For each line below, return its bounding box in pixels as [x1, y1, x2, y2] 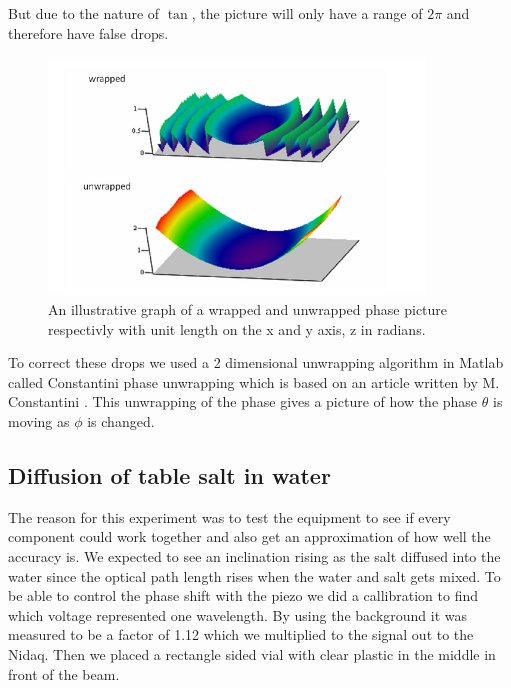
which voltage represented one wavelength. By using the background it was [8, 604, 468, 625]
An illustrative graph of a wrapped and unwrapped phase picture [48, 299, 448, 320]
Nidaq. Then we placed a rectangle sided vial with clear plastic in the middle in [8, 643, 496, 664]
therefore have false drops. [8, 22, 169, 43]
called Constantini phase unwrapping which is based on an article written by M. [8, 371, 500, 392]
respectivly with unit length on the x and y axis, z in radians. [48, 318, 426, 339]
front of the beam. [8, 663, 120, 684]
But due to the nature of [8, 3, 160, 23]
